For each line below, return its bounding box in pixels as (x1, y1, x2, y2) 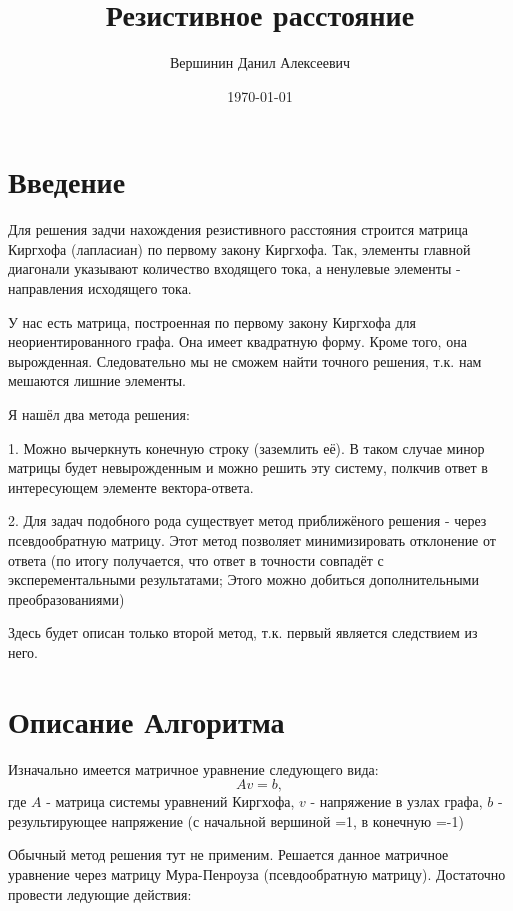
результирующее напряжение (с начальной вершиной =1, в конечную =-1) (8, 810, 464, 831)
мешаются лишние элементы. (8, 370, 187, 391)
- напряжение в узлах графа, (310, 791, 483, 812)
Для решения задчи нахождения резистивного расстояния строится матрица (8, 219, 468, 240)
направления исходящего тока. (8, 278, 192, 299)
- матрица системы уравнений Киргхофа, (46, 791, 295, 812)
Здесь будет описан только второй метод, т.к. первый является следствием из (8, 622, 478, 643)
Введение (8, 161, 126, 202)
